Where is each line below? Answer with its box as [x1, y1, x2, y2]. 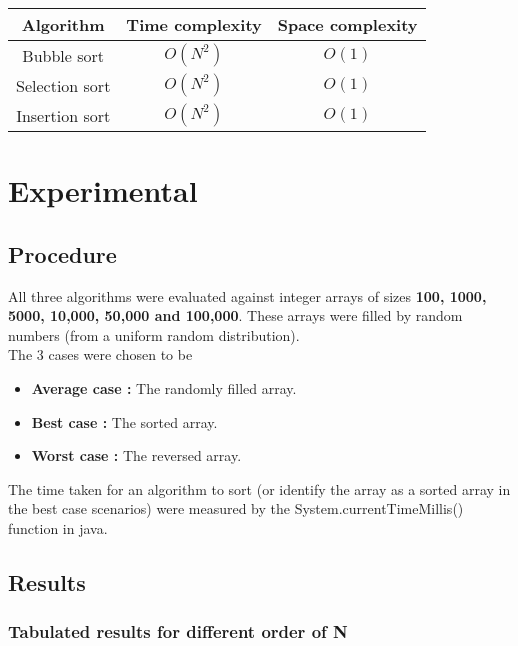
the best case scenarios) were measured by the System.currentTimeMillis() [8, 498, 464, 519]
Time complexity [126, 13, 262, 36]
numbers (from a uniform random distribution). [8, 324, 300, 345]
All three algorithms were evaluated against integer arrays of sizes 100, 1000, [8, 285, 487, 306]
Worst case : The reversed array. [31, 445, 242, 466]
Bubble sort [22, 43, 105, 67]
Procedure [8, 238, 117, 269]
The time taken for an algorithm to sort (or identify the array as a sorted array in [8, 478, 511, 499]
